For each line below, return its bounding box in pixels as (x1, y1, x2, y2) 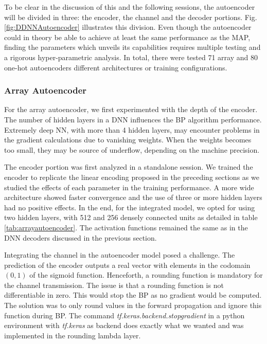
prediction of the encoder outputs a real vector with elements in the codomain (4, 259, 251, 270)
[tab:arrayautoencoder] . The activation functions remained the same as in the (4, 222, 248, 232)
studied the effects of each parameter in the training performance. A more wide (4, 182, 254, 192)
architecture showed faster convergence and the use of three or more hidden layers (4, 192, 262, 203)
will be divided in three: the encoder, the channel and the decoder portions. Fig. (4, 11, 257, 22)
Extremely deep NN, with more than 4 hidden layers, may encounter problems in (4, 124, 260, 135)
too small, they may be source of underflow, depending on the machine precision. (4, 144, 260, 155)
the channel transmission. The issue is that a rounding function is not (4, 279, 224, 290)
